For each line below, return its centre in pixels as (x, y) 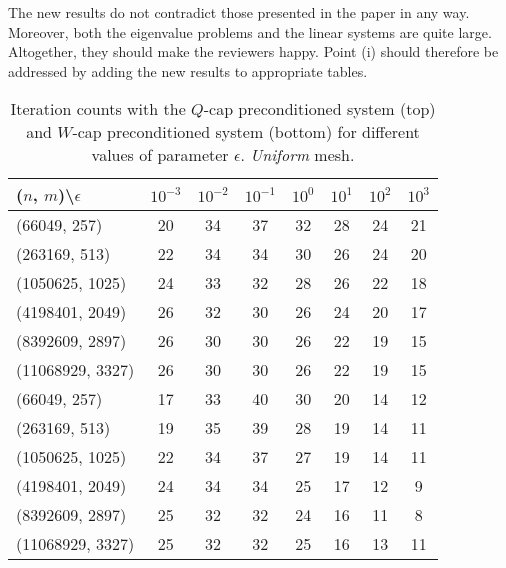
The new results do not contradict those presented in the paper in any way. (239, 12)
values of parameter (160, 155)
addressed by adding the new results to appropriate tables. (188, 70)
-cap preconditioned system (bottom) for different (246, 132)
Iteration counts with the (98, 109)
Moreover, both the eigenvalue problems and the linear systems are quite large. (250, 31)
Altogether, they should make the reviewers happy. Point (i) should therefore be (253, 51)
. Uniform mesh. (297, 155)
